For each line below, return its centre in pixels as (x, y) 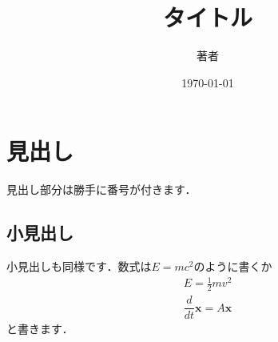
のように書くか (233, 266)
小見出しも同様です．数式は (79, 266)
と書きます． (40, 329)
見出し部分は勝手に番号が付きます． (101, 189)
